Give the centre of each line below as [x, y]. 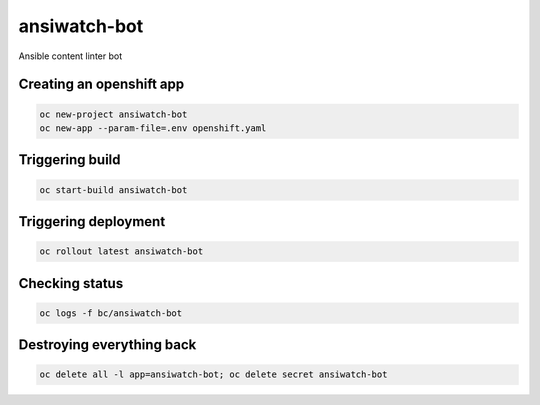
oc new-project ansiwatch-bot [113, 114]
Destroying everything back [107, 345]
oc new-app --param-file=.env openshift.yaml [153, 128]
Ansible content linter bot [70, 56]
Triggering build [69, 160]
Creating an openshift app [101, 84]
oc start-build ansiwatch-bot [113, 189]
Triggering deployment [92, 221]
